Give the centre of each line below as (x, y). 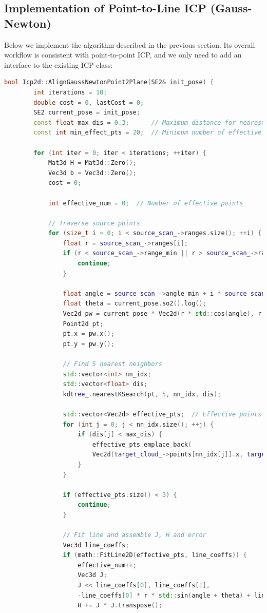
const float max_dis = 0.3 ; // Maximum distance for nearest (149, 122)
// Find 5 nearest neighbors (112, 364)
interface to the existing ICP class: (59, 64)
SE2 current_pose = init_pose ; (87, 113)
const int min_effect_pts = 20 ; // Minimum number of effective (148, 133)
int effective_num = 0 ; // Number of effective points (146, 203)
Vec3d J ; (92, 575)
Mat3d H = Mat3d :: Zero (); (92, 163)
